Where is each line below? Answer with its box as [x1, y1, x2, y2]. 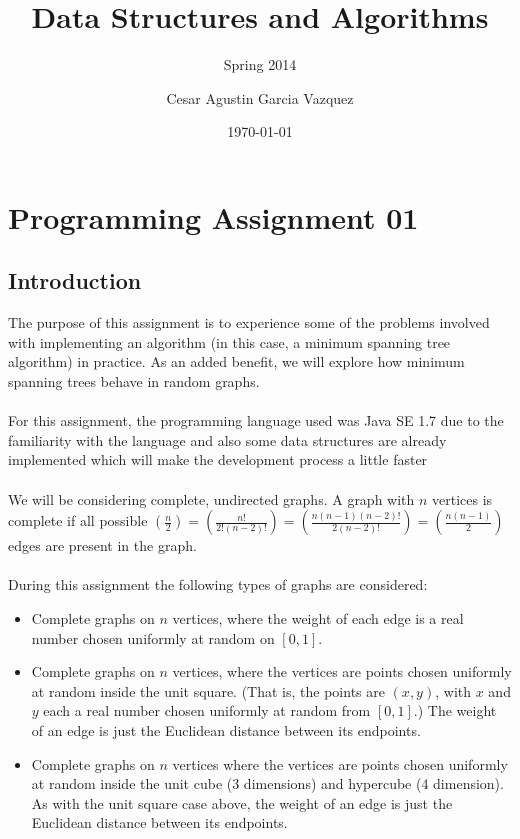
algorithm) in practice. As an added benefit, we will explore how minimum [8, 351, 465, 372]
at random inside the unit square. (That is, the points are [31, 680, 385, 701]
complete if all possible [8, 510, 148, 531]
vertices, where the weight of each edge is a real [172, 608, 464, 629]
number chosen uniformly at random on [31, 627, 275, 648]
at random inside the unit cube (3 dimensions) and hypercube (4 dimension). [31, 773, 504, 794]
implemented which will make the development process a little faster [8, 449, 428, 470]
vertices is [432, 488, 493, 509]
